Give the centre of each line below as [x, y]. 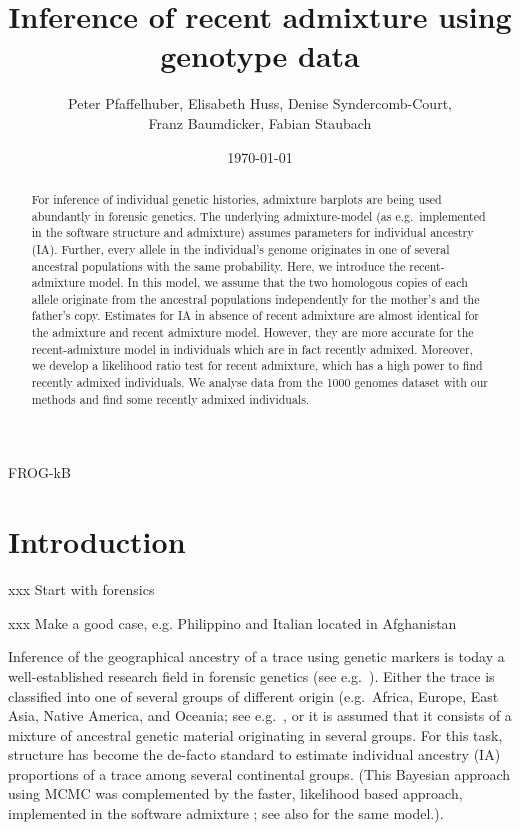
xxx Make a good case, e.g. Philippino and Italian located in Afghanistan [232, 622]
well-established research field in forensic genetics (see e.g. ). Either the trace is [251, 675]
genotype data [260, 55]
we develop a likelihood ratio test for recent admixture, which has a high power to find [257, 365]
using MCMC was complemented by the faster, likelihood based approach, [235, 793]
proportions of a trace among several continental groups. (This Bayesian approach [259, 773]
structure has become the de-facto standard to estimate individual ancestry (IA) [254, 754]
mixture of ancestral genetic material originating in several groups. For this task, [255, 734]
